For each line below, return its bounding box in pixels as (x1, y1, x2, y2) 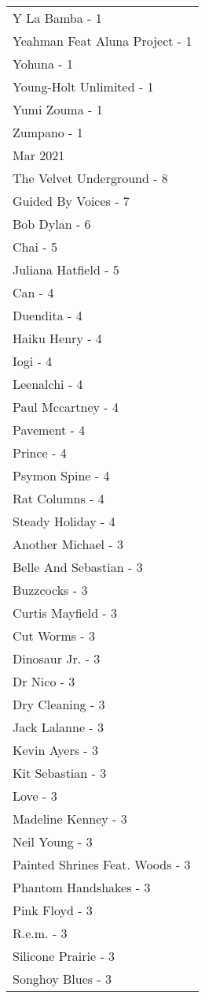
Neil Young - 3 (13, 832, 93, 850)
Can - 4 (13, 283, 54, 301)
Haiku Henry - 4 (13, 329, 102, 347)
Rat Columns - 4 (13, 489, 104, 507)
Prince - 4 (13, 443, 67, 462)
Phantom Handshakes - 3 (13, 878, 151, 896)
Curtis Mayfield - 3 (13, 604, 118, 622)
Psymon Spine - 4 (13, 466, 110, 484)
